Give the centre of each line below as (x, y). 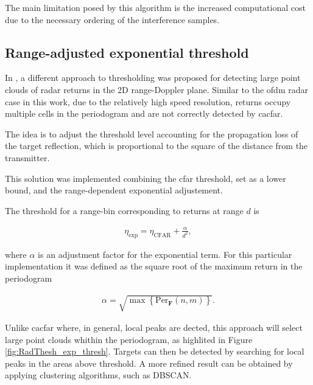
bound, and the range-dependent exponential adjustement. (114, 190)
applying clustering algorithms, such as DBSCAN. (98, 375)
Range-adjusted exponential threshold (127, 52)
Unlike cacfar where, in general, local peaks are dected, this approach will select (154, 328)
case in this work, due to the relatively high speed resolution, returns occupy (148, 101)
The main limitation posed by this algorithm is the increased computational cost (155, 7)
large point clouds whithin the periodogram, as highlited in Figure (129, 339)
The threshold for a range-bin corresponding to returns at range (124, 210)
